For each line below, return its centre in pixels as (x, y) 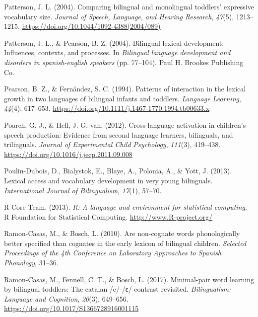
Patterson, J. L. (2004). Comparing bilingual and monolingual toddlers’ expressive (129, 6)
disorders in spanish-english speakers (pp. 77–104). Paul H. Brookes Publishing (124, 62)
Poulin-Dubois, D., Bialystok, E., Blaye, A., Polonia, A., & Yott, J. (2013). (118, 171)
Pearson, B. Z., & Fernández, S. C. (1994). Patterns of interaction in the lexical (125, 89)
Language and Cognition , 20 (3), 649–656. (66, 298)
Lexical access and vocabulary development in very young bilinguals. (108, 180)
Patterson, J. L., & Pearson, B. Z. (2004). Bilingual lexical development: (114, 42)
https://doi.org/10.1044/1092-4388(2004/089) (91, 26)
